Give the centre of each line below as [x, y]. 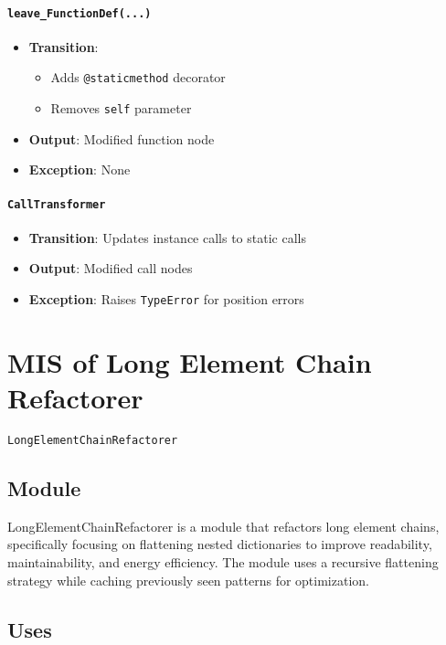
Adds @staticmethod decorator [138, 77]
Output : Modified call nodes [111, 268]
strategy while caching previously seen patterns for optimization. [188, 580]
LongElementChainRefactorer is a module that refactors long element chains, [223, 526]
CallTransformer [57, 204]
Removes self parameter [121, 108]
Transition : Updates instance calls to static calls [167, 237]
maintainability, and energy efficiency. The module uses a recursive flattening [223, 562]
